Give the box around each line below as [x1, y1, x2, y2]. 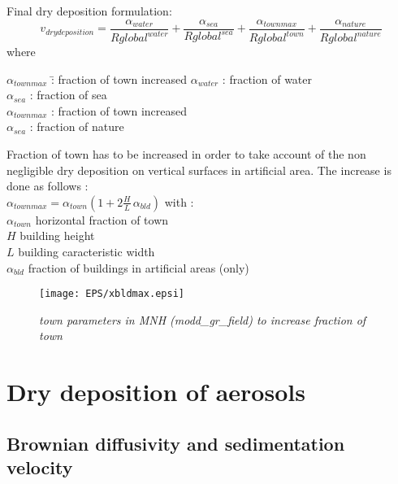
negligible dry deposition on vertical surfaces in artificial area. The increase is [6, 161, 392, 178]
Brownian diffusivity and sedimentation [6, 430, 345, 456]
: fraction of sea [29, 86, 107, 103]
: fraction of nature [29, 118, 124, 135]
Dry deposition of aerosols [6, 375, 305, 408]
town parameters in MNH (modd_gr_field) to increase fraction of [39, 311, 366, 328]
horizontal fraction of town [35, 211, 169, 228]
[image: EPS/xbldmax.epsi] [39, 288, 184, 300]
